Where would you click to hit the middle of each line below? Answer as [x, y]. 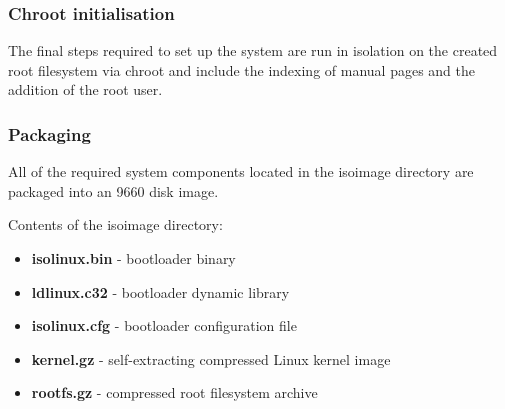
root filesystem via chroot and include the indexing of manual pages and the [241, 69]
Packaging [49, 133]
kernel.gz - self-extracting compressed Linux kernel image [211, 358]
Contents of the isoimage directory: [115, 224]
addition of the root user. [85, 89]
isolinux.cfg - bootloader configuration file [164, 325]
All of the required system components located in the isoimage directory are [241, 171]
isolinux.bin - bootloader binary [133, 258]
